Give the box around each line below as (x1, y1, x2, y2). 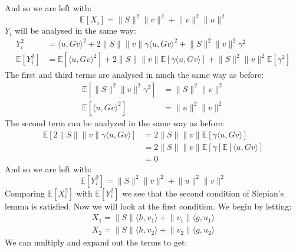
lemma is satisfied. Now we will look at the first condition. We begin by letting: (5, 199, 292, 212)
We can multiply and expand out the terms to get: (5, 236, 188, 248)
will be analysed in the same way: (14, 24, 136, 37)
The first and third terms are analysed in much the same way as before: (5, 68, 264, 81)
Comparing (5, 186, 45, 199)
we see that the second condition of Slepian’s (122, 186, 284, 199)
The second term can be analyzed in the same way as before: (5, 116, 225, 129)
